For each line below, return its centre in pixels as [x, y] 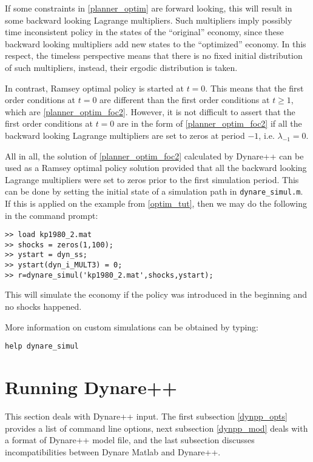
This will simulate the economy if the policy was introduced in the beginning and [156, 294]
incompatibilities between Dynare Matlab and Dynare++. [113, 451]
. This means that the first [254, 88]
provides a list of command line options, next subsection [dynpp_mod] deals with [156, 428]
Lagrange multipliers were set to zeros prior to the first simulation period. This [152, 179]
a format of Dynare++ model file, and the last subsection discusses [130, 440]
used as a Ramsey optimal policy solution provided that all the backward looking [156, 168]
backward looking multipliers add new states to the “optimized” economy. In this [156, 43]
